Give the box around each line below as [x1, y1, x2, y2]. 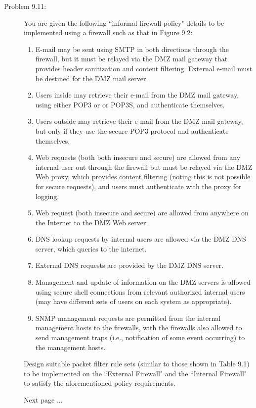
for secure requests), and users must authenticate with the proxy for [35, 181, 242, 191]
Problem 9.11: [4, 1, 46, 11]
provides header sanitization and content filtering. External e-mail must [35, 63, 253, 73]
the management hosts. [35, 342, 106, 352]
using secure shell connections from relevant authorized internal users [35, 286, 245, 297]
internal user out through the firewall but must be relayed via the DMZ [35, 161, 253, 172]
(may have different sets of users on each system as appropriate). [35, 296, 232, 306]
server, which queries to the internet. [35, 243, 147, 254]
